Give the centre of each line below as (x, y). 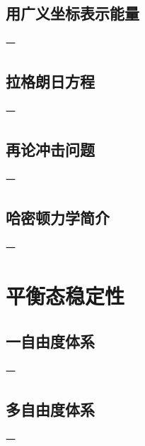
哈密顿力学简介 (58, 217)
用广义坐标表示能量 (72, 13)
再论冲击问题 (50, 149)
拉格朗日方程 (50, 81)
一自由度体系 (50, 341)
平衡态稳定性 (65, 296)
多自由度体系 (50, 409)
